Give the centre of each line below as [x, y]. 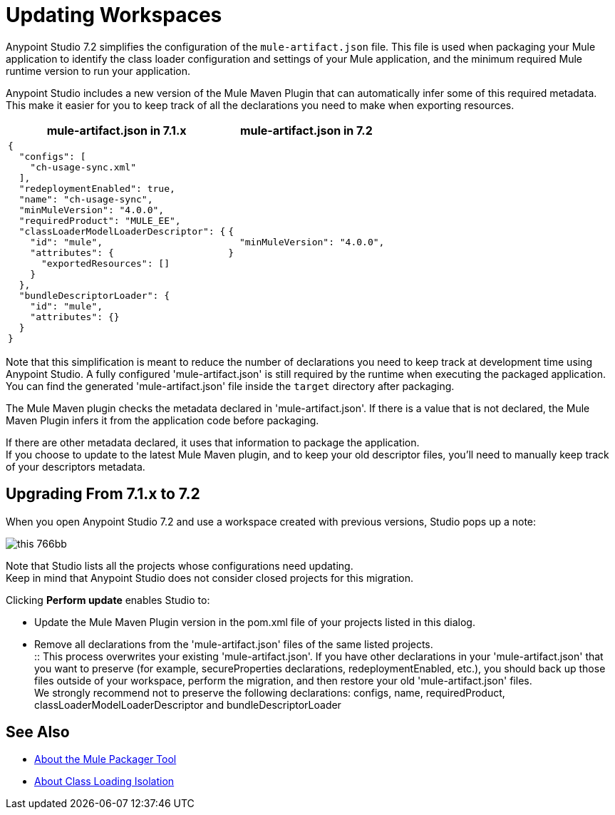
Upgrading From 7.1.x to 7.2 [103, 494]
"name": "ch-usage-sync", [86, 199]
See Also [38, 732]
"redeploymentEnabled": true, [97, 188]
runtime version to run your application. [98, 71]
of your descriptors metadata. [76, 466]
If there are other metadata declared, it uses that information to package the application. [213, 442]
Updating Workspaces [114, 15]
